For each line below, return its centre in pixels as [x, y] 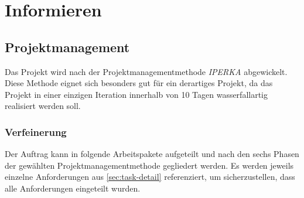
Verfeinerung [36, 132]
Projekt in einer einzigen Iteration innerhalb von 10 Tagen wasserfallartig [136, 94]
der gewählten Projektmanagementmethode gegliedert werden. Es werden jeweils [149, 165]
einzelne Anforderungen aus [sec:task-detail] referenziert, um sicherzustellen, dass [150, 177]
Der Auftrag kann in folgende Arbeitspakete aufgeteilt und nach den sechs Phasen [152, 154]
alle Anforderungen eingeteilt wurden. [73, 188]
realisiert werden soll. [43, 106]
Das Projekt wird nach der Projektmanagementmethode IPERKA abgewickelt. [146, 71]
